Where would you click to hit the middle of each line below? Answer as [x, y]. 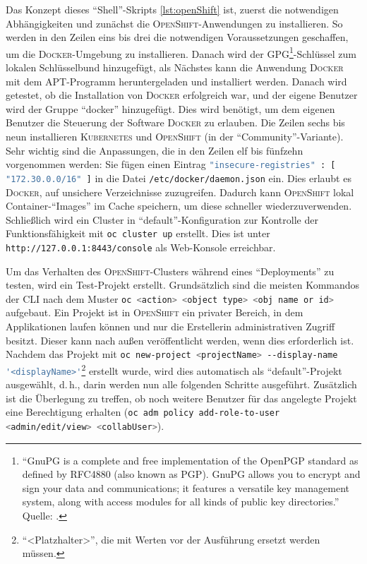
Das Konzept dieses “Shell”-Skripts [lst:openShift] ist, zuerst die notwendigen [172, 9]
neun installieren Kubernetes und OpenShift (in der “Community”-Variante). [175, 136]
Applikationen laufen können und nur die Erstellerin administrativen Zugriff [170, 326]
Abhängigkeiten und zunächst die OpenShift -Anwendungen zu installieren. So [174, 23]
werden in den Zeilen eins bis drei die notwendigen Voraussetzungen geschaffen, [177, 37]
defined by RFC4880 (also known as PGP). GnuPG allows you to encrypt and [191, 474]
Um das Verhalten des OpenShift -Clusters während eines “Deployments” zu [170, 271]
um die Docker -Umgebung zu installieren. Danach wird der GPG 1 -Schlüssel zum [181, 52]
